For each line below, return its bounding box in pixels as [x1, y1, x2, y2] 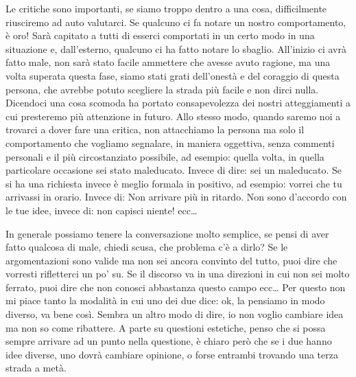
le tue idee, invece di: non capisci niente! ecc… [5, 203, 198, 217]
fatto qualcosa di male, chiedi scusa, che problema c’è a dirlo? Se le [5, 240, 288, 254]
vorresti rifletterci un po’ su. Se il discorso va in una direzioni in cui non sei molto [5, 266, 350, 281]
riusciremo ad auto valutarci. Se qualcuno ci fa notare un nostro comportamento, [5, 14, 346, 29]
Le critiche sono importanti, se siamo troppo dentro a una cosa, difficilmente [5, 1, 327, 15]
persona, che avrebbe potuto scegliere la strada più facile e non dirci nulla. [5, 82, 319, 96]
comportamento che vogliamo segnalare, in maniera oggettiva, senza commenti [5, 135, 335, 150]
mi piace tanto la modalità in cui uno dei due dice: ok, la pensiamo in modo [5, 293, 325, 308]
